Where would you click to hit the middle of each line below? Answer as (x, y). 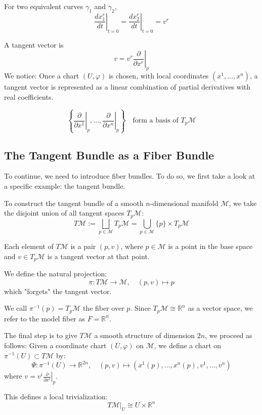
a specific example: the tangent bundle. (65, 186)
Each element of (29, 246)
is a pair (83, 246)
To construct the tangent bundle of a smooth (74, 203)
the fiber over (103, 308)
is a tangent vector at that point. (98, 256)
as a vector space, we (220, 308)
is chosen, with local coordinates (159, 75)
